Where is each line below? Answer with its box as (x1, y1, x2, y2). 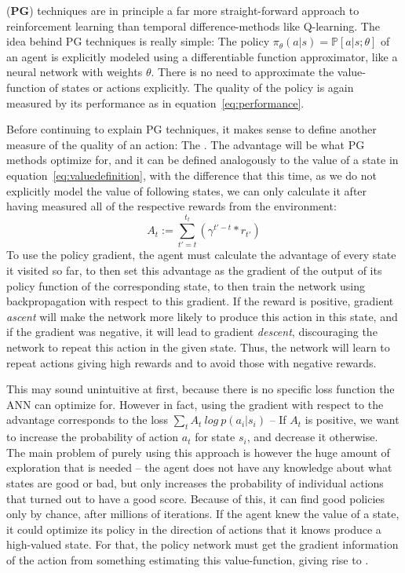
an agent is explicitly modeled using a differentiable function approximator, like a (6, 48, 398, 64)
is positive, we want (305, 411, 400, 428)
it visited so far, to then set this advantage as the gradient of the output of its (6, 262, 382, 279)
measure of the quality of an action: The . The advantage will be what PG (6, 136, 365, 152)
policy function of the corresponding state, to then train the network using (6, 277, 365, 294)
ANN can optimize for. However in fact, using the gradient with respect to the (6, 396, 384, 412)
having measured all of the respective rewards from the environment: (6, 198, 337, 214)
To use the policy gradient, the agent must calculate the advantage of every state (6, 246, 396, 263)
